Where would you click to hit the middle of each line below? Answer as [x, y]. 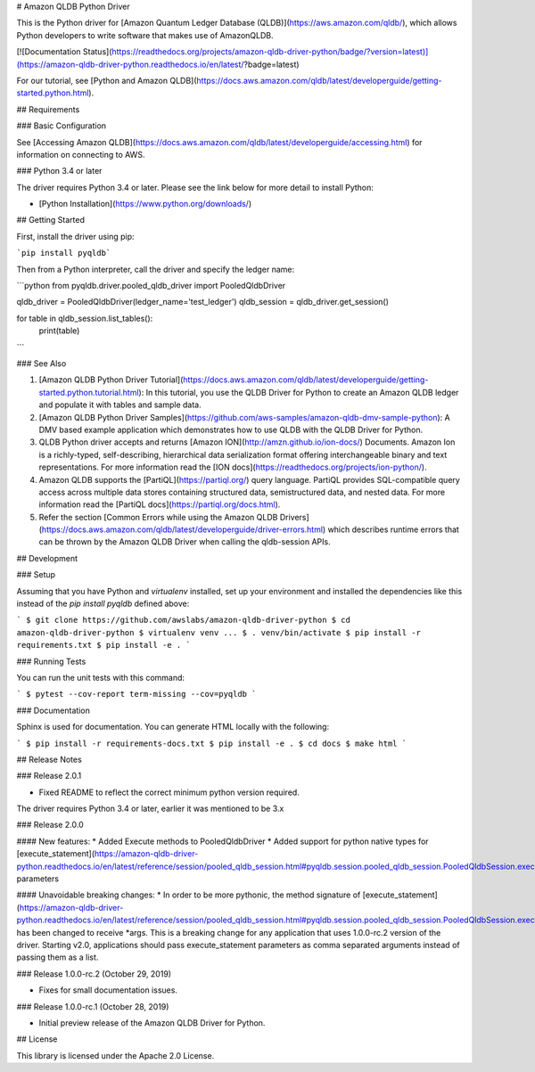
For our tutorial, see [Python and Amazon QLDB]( [107, 80]
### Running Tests [51, 661]
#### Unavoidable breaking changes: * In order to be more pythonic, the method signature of [189, 895]
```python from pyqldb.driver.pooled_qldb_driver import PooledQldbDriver [151, 286]
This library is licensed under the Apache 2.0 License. [115, 1055]
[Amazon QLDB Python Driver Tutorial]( [111, 380]
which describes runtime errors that [393, 529]
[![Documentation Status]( [64, 52]
